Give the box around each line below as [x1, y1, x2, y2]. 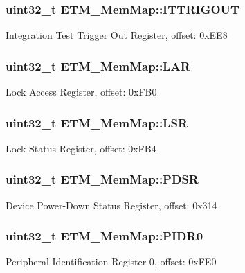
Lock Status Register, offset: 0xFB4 [6, 141, 156, 155]
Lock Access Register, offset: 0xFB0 [6, 85, 157, 99]
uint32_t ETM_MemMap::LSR [6, 114, 188, 131]
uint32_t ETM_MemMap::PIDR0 [6, 227, 203, 245]
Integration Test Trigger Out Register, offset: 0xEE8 [6, 28, 228, 42]
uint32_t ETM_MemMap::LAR [6, 57, 190, 74]
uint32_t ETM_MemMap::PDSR [6, 170, 199, 188]
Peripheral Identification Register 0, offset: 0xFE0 [6, 254, 217, 269]
